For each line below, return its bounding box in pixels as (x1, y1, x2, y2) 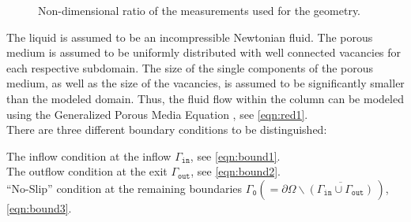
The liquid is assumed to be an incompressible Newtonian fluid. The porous (6, 28, 373, 45)
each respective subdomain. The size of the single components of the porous (6, 59, 374, 76)
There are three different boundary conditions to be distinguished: (6, 121, 327, 138)
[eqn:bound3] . (6, 199, 72, 216)
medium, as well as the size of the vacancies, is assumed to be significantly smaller (6, 75, 405, 91)
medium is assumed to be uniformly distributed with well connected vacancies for (6, 44, 402, 61)
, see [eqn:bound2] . (190, 163, 281, 179)
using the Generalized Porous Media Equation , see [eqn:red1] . (6, 105, 308, 122)
